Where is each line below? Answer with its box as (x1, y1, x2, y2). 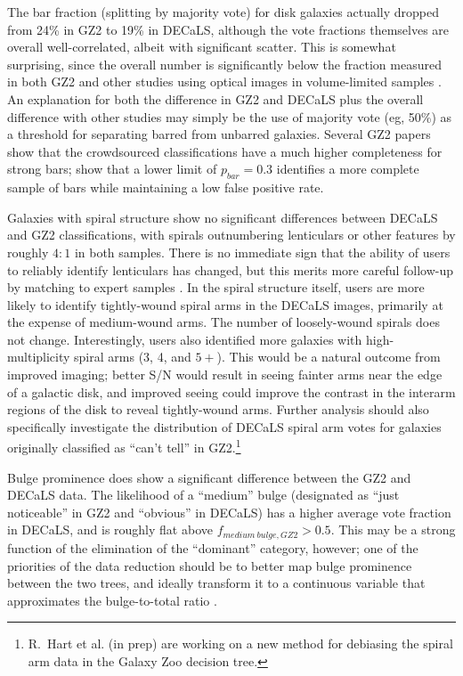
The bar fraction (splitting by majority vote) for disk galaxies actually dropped (7, 3, 440, 20)
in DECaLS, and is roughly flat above (7, 520, 213, 539)
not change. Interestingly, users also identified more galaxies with (7, 330, 362, 348)
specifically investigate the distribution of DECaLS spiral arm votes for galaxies (7, 417, 442, 436)
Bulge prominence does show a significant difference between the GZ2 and (7, 468, 411, 486)
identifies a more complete (276, 159, 419, 178)
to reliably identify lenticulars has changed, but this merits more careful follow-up (7, 260, 454, 279)
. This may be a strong (330, 520, 456, 539)
